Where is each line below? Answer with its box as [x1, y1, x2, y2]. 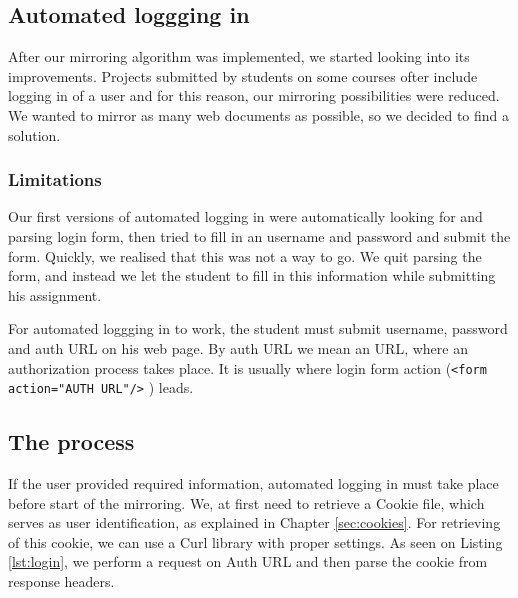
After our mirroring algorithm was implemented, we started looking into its [8, 46, 470, 67]
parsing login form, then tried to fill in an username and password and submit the [8, 225, 511, 246]
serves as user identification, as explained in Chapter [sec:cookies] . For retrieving [8, 512, 501, 533]
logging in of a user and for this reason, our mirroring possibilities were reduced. [8, 85, 500, 106]
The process [8, 426, 135, 457]
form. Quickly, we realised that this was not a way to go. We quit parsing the [8, 245, 482, 266]
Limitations [8, 167, 102, 192]
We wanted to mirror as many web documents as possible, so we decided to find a [8, 104, 510, 125]
